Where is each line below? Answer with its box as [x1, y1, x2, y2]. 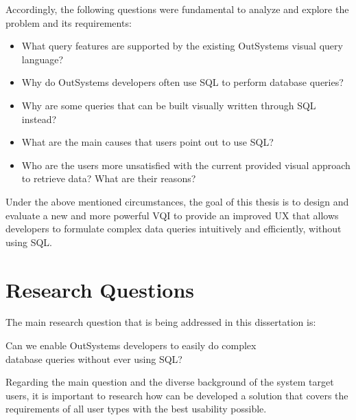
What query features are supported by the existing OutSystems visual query [21, 38, 343, 53]
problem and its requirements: [5, 15, 132, 30]
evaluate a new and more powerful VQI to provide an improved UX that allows [5, 208, 339, 222]
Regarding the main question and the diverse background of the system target [5, 375, 334, 389]
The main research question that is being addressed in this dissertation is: [5, 315, 316, 329]
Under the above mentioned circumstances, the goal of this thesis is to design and [5, 194, 349, 208]
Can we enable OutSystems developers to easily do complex [5, 338, 257, 353]
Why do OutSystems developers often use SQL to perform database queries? [21, 75, 344, 89]
